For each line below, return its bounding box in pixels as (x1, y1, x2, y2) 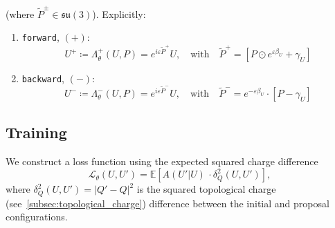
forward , (21, 30, 60, 44)
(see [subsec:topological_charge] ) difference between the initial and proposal (6, 196, 329, 210)
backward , (21, 71, 64, 86)
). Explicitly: (92, 6, 146, 21)
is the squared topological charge (136, 182, 276, 196)
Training (6, 121, 67, 142)
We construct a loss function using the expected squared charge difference (6, 153, 318, 168)
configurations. (6, 209, 68, 224)
